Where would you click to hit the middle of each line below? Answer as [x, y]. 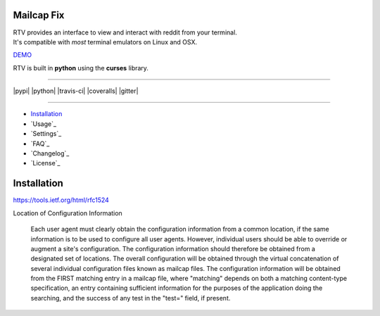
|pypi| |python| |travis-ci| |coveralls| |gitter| [76, 91]
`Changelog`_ [50, 153]
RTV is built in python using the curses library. [81, 68]
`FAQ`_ [40, 144]
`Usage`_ [43, 124]
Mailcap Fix [39, 15]
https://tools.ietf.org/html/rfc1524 [61, 200]
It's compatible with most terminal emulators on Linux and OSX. [105, 42]
